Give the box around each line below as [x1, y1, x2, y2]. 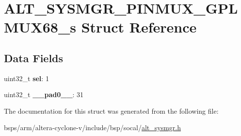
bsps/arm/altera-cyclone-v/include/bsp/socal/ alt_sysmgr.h [4, 122, 181, 132]
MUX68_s [4, 17, 76, 37]
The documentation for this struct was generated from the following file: [4, 105, 219, 116]
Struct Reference [81, 17, 197, 37]
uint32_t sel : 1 [4, 73, 49, 83]
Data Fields [4, 50, 64, 65]
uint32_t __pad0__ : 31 [4, 89, 84, 100]
